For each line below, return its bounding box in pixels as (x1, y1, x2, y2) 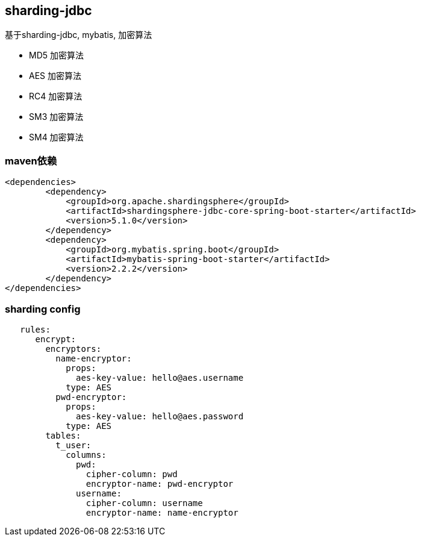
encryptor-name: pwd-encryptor (86, 478, 234, 489)
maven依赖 (5, 154, 57, 167)
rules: (20, 324, 51, 334)
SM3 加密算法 (29, 111, 84, 122)
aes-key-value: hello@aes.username (76, 372, 244, 383)
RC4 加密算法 (29, 91, 83, 102)
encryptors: (45, 343, 102, 354)
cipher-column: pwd (86, 469, 178, 479)
